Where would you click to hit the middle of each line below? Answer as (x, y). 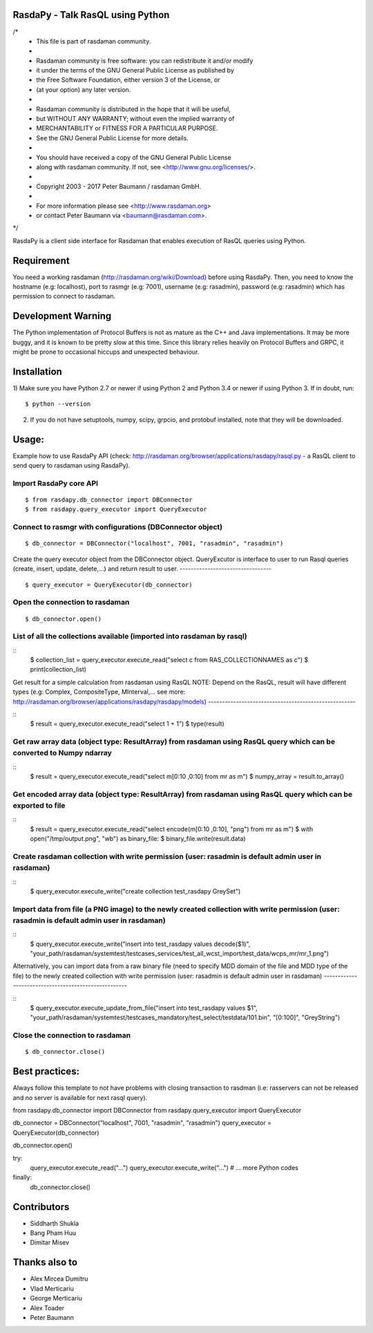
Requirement (41, 260)
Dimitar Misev (50, 1242)
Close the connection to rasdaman (72, 1035)
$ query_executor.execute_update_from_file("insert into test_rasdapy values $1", (144, 1008)
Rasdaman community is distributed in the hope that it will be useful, (133, 109)
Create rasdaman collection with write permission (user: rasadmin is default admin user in (167, 856)
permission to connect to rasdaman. (64, 296)
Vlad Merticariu (52, 1288)
